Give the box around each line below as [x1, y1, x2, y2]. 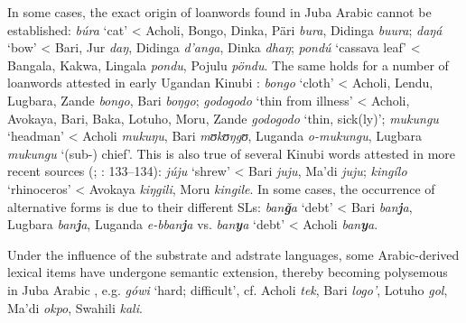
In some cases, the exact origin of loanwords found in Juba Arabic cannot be [7, 3, 432, 21]
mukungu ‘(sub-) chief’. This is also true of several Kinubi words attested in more [7, 143, 456, 162]
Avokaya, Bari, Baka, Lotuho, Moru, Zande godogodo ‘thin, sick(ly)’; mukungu [7, 108, 439, 127]
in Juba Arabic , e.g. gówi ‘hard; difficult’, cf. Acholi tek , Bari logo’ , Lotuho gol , [7, 280, 448, 299]
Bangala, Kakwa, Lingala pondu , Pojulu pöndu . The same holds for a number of [7, 55, 449, 74]
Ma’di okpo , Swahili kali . [7, 298, 143, 317]
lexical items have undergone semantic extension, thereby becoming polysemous [7, 263, 448, 281]
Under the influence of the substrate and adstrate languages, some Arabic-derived [7, 245, 460, 263]
